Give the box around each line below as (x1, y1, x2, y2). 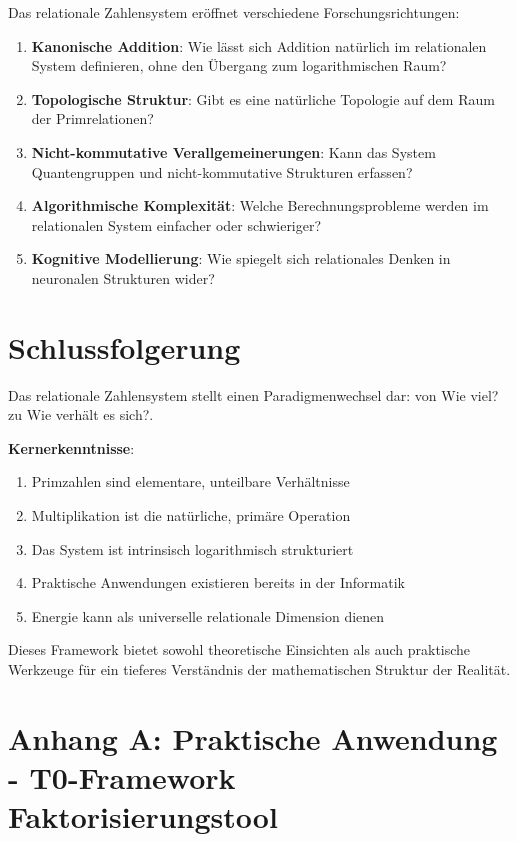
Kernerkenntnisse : (8, 437, 135, 458)
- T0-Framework (8, 756, 236, 797)
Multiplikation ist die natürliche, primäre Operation (31, 505, 351, 526)
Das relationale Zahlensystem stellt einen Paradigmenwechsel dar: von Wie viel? (8, 384, 499, 405)
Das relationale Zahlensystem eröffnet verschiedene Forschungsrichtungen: (8, 2, 460, 22)
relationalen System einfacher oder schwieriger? (31, 214, 322, 235)
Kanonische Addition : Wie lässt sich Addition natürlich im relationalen (31, 35, 487, 56)
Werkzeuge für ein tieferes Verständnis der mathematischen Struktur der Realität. (8, 659, 511, 679)
